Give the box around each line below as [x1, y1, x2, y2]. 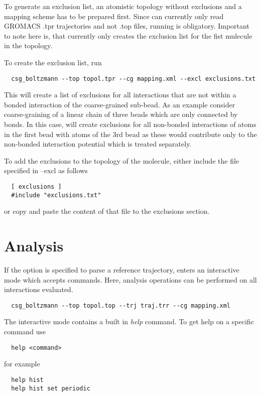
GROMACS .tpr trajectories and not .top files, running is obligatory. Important [4, 21, 249, 31]
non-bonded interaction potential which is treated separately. [4, 139, 192, 149]
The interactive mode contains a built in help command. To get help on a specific [4, 316, 254, 327]
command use [4, 326, 46, 337]
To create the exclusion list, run [4, 57, 102, 67]
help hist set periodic [11, 384, 90, 392]
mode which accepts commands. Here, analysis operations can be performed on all [4, 274, 257, 285]
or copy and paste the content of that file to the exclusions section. [4, 206, 210, 216]
